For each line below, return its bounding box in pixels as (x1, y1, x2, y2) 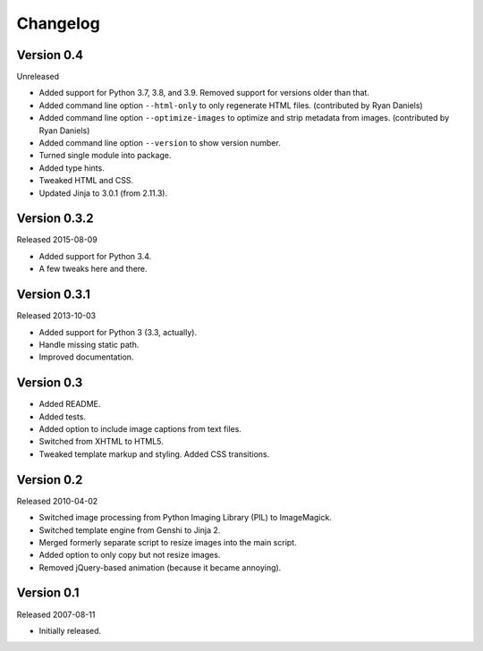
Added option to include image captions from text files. (38, 424, 241, 435)
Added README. (38, 399, 101, 410)
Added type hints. (38, 162, 105, 173)
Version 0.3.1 (16, 287, 91, 302)
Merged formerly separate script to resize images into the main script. (38, 537, 297, 547)
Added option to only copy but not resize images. (38, 550, 221, 561)
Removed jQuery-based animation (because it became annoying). (38, 562, 282, 572)
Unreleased (16, 72, 60, 82)
